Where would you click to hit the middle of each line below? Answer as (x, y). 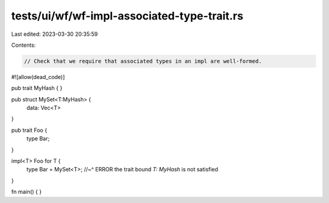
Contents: (23, 45)
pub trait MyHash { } (37, 88)
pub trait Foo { (29, 130)
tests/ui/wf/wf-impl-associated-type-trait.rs (127, 16)
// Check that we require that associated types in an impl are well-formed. (143, 61)
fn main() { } (27, 192)
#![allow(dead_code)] (38, 77)
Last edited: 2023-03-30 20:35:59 (55, 34)
